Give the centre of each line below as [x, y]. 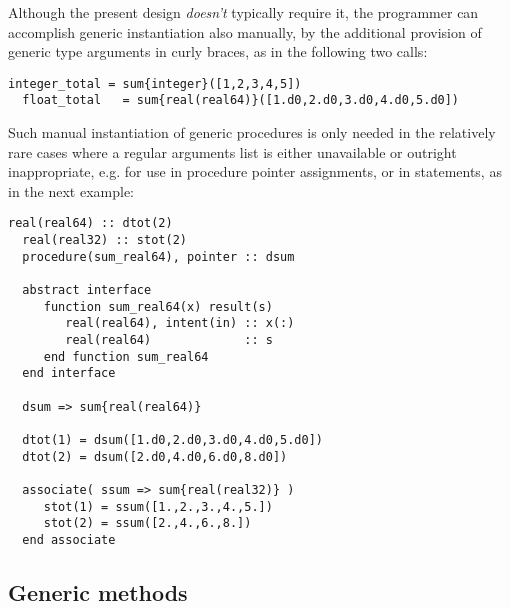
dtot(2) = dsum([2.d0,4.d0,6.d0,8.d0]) [155, 456]
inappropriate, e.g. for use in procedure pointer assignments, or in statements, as [255, 171]
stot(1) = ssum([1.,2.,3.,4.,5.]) [158, 506]
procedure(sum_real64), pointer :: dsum [158, 256]
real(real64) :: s [169, 340]
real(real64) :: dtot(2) [90, 223]
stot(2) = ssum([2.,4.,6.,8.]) [147, 523]
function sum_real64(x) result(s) [158, 306]
